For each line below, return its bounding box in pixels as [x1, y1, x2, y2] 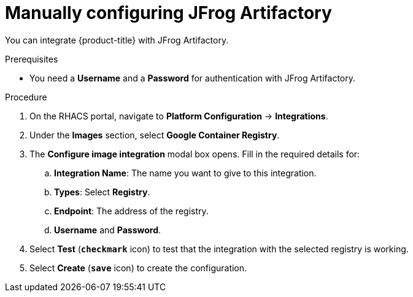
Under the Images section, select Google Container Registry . [29, 129, 280, 140]
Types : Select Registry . [54, 186, 150, 197]
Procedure [5, 91, 47, 102]
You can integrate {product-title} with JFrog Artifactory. [5, 34, 229, 45]
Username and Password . [54, 224, 161, 235]
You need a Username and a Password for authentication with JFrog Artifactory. [29, 72, 356, 83]
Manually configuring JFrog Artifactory [5, 2, 332, 23]
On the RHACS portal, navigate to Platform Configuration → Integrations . [29, 110, 328, 121]
